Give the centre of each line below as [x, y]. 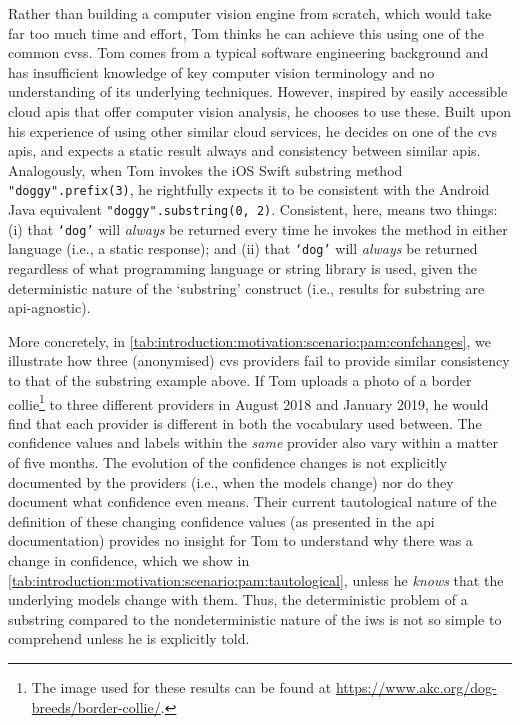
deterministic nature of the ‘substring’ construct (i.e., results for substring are [246, 287]
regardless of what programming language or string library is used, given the [242, 267]
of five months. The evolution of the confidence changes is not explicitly [227, 461]
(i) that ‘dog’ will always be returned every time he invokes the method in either [258, 228]
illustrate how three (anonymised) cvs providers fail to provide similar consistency [259, 360]
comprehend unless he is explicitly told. [129, 638]
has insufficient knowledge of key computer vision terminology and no [221, 71]
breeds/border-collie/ [96, 706]
